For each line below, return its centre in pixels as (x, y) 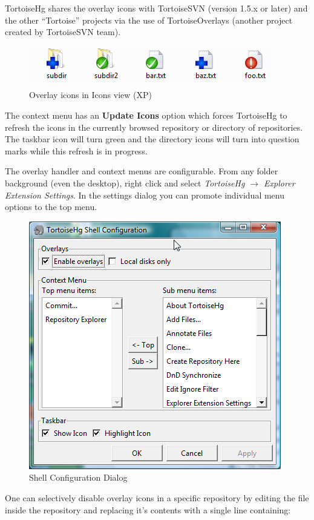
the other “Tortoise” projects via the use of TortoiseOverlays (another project (149, 20)
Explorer (280, 183)
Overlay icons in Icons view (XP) (90, 95)
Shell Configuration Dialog (78, 477)
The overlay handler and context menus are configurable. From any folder (142, 171)
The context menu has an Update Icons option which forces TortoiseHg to (146, 115)
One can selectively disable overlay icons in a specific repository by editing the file (157, 497)
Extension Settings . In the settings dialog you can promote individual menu (145, 195)
